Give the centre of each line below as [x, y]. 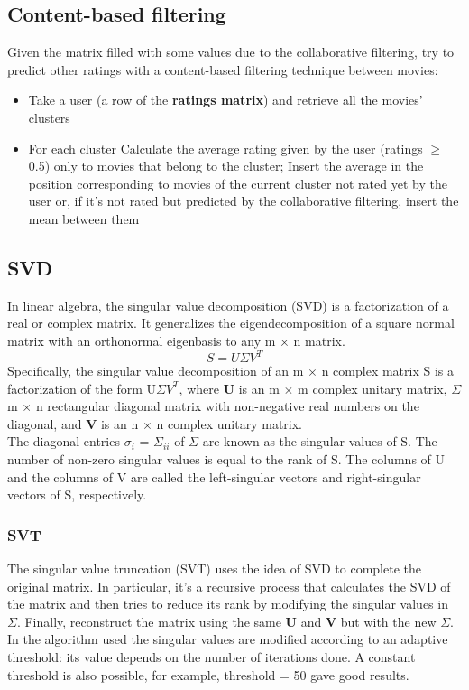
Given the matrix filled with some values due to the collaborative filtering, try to [231, 52]
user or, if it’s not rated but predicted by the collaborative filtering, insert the [244, 201]
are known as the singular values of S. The [320, 441]
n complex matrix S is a [388, 371]
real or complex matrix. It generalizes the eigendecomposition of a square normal [231, 323]
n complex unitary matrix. [229, 423]
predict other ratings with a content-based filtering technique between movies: [223, 69]
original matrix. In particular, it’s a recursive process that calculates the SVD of [229, 586]
